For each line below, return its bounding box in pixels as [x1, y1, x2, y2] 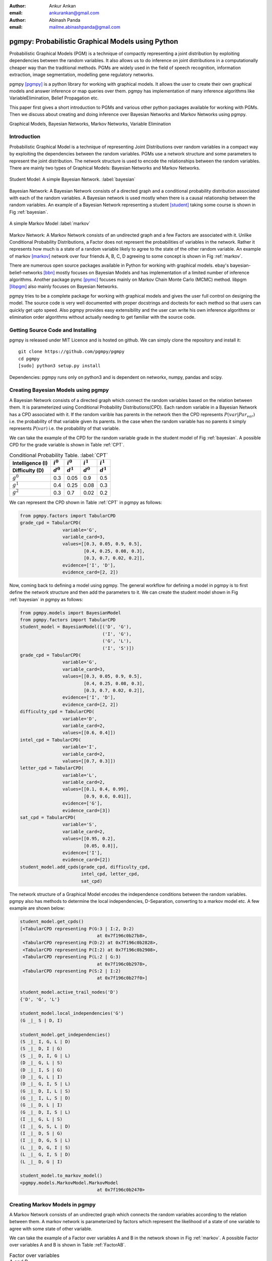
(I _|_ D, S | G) [20, 1130, 63, 1136]
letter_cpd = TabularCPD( [20, 765, 84, 771]
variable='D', [62, 716, 98, 721]
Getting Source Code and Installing [9, 326, 97, 333]
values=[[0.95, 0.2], [62, 836, 116, 842]
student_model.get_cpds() [20, 919, 84, 925]
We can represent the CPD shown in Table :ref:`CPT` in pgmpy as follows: [9, 499, 162, 505]
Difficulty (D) [12, 467, 44, 474]
